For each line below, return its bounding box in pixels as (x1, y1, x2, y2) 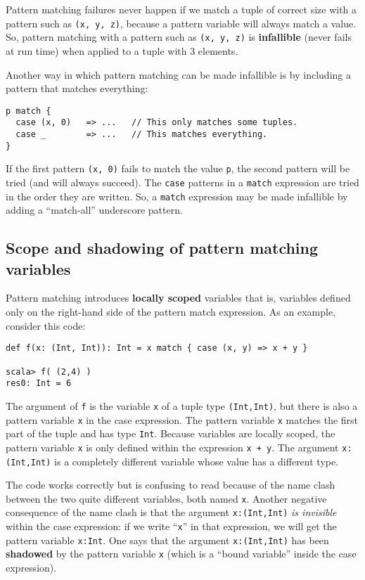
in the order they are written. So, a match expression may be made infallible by (6, 188, 348, 203)
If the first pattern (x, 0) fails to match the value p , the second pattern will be (6, 161, 350, 176)
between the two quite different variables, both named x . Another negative (6, 491, 327, 505)
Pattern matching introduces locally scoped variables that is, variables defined (6, 290, 351, 305)
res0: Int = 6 (6, 378, 72, 389)
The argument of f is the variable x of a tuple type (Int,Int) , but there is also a (6, 398, 358, 413)
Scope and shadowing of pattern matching (6, 237, 319, 259)
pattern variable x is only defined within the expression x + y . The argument (6, 439, 339, 454)
